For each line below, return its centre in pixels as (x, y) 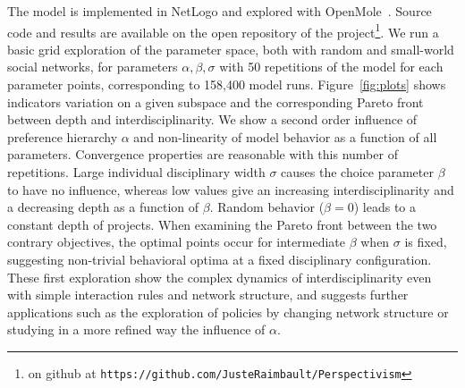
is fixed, (426, 242)
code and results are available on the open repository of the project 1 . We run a (223, 30)
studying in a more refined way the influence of (136, 329)
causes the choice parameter (357, 172)
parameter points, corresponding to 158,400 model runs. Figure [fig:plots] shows (227, 84)
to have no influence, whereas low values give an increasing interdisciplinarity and (231, 189)
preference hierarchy (63, 136)
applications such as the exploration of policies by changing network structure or (228, 312)
